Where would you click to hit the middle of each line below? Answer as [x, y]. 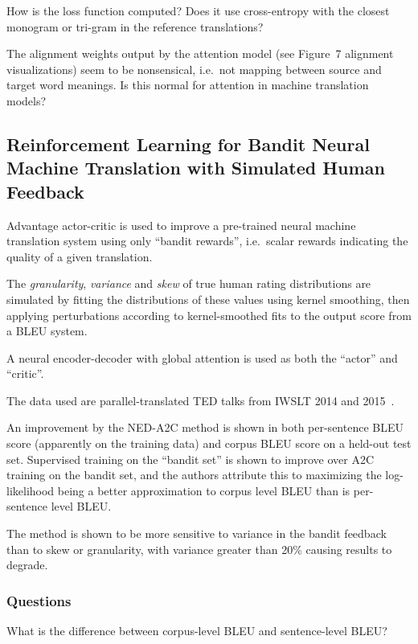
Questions [39, 600]
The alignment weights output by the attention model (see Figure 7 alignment [200, 53]
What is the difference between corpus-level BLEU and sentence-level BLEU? [197, 631]
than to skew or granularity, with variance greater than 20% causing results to [199, 549]
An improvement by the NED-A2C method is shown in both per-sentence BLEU [205, 427]
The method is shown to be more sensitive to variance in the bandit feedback [197, 533]
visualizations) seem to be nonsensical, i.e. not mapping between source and [194, 69]
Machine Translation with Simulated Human [196, 168]
